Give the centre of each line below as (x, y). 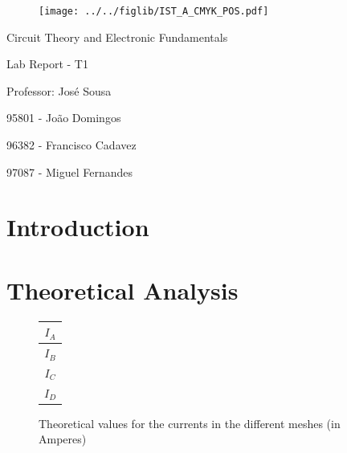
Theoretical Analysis (122, 290)
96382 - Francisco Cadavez (71, 145)
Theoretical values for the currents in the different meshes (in (190, 423)
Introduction (78, 227)
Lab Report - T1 (47, 64)
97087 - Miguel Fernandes (70, 171)
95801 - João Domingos (64, 118)
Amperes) (63, 439)
